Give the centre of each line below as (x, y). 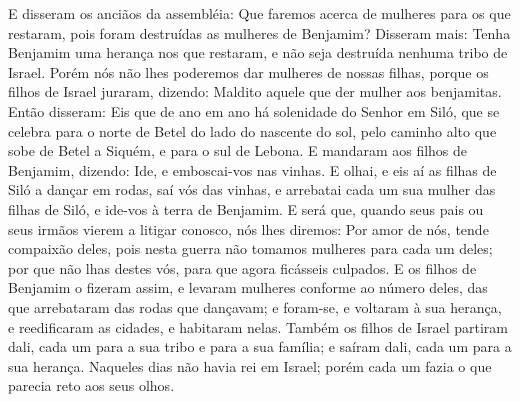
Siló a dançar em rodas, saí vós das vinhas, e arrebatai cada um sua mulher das (252, 189)
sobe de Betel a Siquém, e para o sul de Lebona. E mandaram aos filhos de (238, 150)
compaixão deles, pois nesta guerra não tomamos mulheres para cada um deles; (250, 248)
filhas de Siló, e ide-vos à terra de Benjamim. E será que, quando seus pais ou (246, 208)
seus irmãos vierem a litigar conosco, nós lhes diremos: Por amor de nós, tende (248, 228)
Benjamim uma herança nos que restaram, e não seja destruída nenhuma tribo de (258, 52)
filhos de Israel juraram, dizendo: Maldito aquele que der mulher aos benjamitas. (255, 91)
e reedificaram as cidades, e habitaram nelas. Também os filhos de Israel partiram (258, 326)
